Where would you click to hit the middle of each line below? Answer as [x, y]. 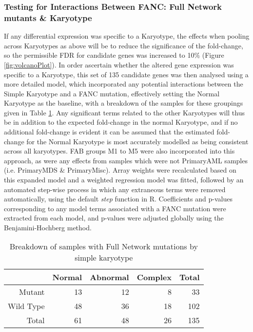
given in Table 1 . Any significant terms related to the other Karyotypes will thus [124, 112]
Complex [154, 277]
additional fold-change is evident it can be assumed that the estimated [109, 132]
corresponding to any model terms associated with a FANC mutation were [115, 208]
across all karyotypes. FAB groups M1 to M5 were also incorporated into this [119, 151]
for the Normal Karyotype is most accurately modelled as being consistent [137, 141]
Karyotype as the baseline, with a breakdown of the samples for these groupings [124, 103]
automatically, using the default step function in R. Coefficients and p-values [118, 199]
